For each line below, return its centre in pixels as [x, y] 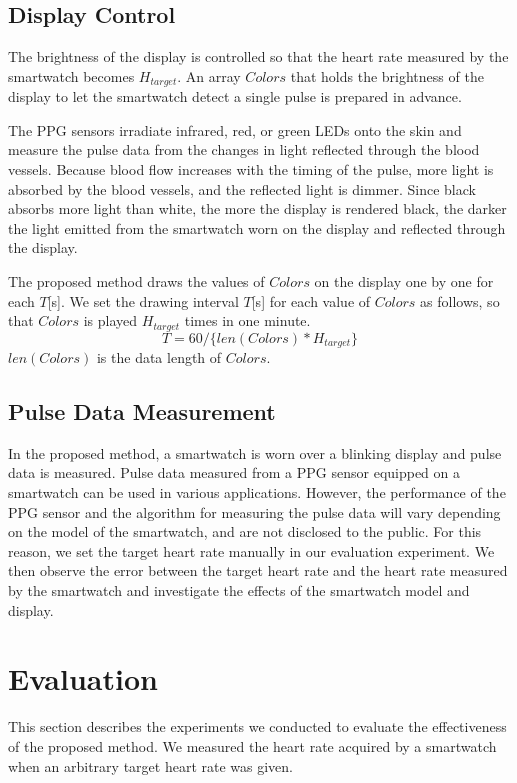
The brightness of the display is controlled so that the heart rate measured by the [258, 56]
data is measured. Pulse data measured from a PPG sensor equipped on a [234, 472]
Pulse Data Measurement [142, 411]
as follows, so [460, 300]
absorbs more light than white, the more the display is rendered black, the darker [257, 208]
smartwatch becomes [71, 75]
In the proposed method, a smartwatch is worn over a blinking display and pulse [255, 452]
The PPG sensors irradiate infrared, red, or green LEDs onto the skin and [235, 129]
